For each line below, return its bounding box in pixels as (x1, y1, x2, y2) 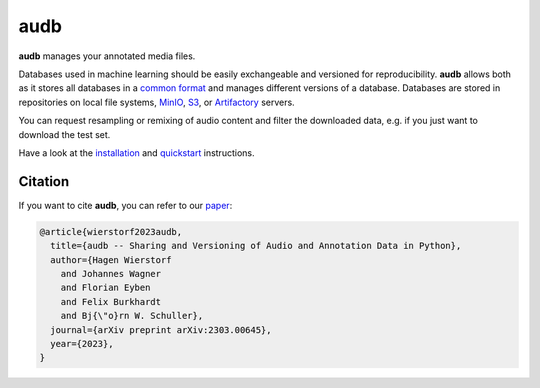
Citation (18, 173, 70, 190)
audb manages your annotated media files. (18, 50, 196, 62)
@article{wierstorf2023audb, (39, 226, 183, 237)
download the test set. (18, 128, 111, 140)
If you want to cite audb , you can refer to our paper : (18, 199, 233, 211)
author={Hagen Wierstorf (50, 254, 172, 265)
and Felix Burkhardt (60, 296, 162, 307)
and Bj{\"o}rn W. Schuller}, (60, 310, 204, 322)
